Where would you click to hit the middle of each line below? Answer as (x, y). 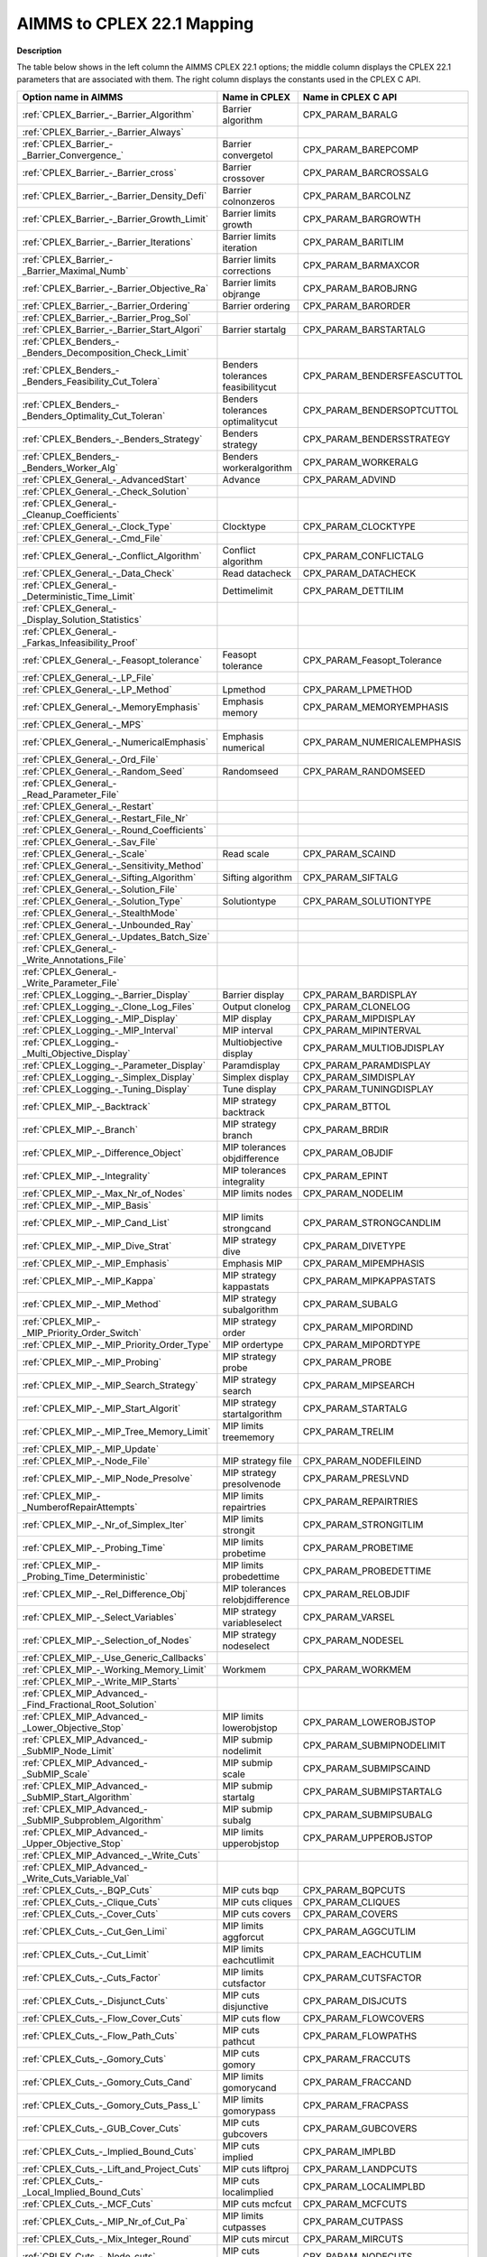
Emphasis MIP (253, 1263)
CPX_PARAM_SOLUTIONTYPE (367, 901)
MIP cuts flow (252, 2018)
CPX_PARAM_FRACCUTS (357, 2058)
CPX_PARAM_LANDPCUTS (360, 2169)
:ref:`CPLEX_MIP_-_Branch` (80, 1129)
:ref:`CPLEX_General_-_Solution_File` (100, 889)
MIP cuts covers (257, 1914)
